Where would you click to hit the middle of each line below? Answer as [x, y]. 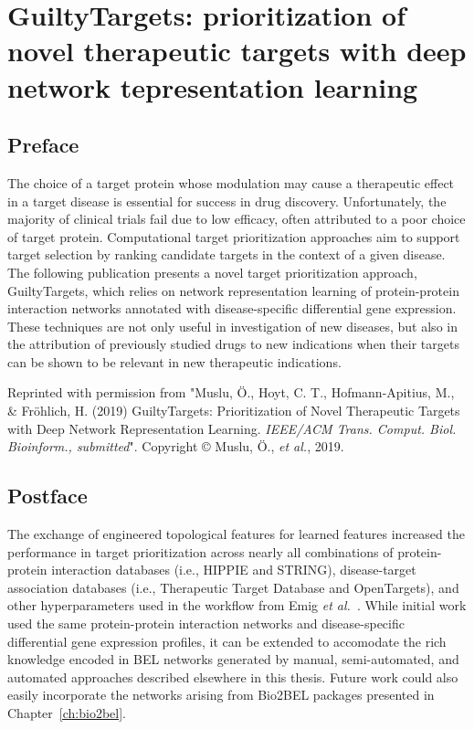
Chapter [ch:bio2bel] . [67, 713]
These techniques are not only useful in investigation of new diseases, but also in [232, 326]
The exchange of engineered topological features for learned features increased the [236, 534]
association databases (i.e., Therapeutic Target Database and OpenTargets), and [233, 587]
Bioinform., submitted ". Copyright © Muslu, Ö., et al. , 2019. [176, 446]
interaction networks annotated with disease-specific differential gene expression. [232, 308]
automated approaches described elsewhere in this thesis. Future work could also [233, 676]
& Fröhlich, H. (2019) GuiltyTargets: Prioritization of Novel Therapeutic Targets [234, 411]
